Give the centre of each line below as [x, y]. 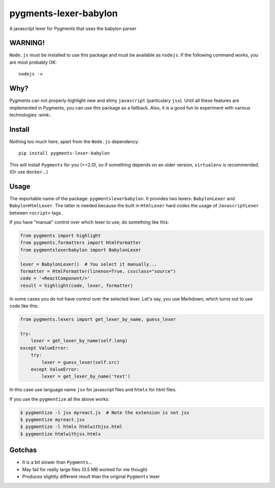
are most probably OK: [33, 62]
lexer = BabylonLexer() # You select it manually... [89, 264]
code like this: [24, 306]
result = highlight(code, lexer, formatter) [77, 286]
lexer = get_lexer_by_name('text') [86, 376]
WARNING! [27, 43]
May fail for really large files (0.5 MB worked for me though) [85, 469]
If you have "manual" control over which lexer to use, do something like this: [89, 222]
